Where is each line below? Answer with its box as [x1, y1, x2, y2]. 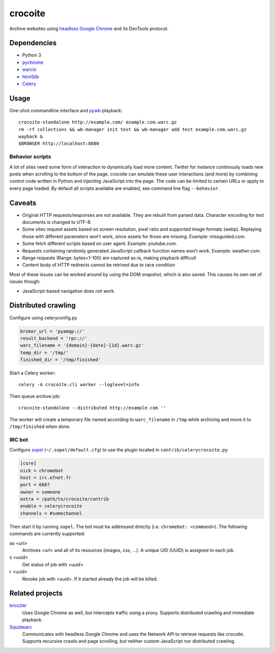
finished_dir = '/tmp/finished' [20, 357, 101, 363]
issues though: [9, 279, 41, 285]
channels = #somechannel [20, 510, 82, 516]
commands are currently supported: [9, 531, 85, 537]
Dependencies [9, 39, 57, 47]
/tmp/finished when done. [9, 423, 71, 430]
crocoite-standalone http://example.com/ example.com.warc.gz [18, 119, 177, 125]
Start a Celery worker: [9, 370, 56, 376]
